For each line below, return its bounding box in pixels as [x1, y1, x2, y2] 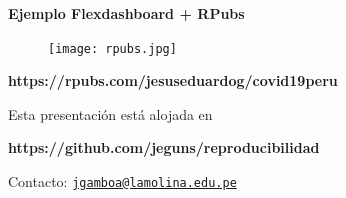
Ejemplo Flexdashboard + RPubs [8, 3, 245, 23]
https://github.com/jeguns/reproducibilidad [8, 137, 320, 158]
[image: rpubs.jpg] [48, 41, 177, 56]
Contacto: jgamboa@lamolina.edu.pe [8, 171, 237, 192]
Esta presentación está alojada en [8, 103, 213, 124]
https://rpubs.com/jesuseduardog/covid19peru [8, 70, 338, 91]
